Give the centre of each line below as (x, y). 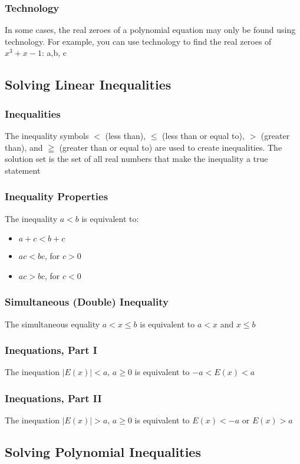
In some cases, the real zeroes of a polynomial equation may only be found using (150, 30)
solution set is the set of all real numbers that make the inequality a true (136, 159)
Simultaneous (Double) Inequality (87, 302)
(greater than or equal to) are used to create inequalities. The (171, 147)
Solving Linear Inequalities (88, 84)
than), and (24, 147)
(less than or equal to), (203, 135)
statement (23, 170)
